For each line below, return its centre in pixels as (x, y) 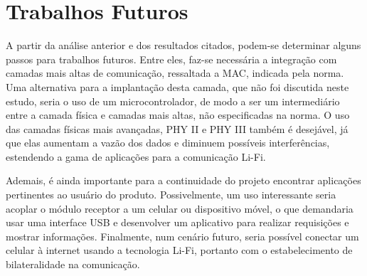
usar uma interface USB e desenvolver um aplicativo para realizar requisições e (177, 222)
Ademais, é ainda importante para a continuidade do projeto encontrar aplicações (183, 180)
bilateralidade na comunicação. (73, 264)
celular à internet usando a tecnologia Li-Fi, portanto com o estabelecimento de (179, 250)
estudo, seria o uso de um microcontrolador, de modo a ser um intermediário (173, 101)
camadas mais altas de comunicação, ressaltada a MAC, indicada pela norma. (175, 73)
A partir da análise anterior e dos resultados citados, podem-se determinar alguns (183, 45)
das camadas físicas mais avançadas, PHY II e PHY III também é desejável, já (177, 128)
